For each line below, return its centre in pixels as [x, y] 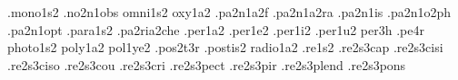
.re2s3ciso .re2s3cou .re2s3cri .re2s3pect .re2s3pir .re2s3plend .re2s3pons [207, 64]
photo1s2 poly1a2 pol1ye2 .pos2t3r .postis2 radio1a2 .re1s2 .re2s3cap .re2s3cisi [225, 47]
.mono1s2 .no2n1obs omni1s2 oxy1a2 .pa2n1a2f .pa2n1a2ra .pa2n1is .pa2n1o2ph [229, 12]
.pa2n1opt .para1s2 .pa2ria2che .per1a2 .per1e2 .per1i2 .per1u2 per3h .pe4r [216, 29]
